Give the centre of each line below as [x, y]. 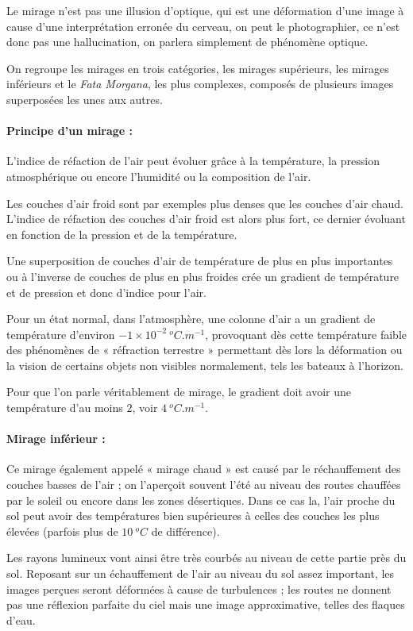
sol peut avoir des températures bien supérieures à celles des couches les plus [193, 516]
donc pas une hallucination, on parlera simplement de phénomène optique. [187, 42]
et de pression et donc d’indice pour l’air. [106, 292]
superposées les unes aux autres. [85, 99]
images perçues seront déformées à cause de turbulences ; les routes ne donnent [199, 589]
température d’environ [61, 334]
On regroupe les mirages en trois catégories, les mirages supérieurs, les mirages [198, 68]
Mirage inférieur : [56, 439]
